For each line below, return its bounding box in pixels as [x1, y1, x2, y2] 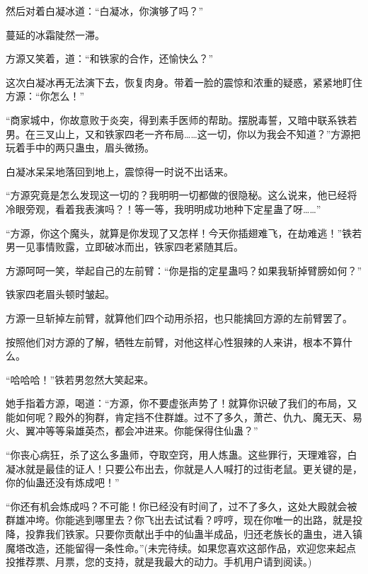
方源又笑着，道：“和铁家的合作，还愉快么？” [6, 51, 214, 66]
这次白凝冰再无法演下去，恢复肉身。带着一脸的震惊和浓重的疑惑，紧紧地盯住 [6, 74, 362, 89]
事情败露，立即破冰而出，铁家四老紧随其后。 [35, 239, 243, 254]
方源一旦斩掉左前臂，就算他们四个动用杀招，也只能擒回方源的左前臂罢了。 [6, 310, 352, 325]
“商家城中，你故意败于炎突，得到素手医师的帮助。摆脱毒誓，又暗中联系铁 [6, 112, 347, 127]
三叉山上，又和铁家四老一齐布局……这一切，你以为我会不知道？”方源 [35, 126, 351, 141]
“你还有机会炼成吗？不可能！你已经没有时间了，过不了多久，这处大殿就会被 [6, 498, 357, 513]
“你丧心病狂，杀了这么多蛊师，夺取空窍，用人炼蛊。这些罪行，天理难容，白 [6, 447, 357, 462]
